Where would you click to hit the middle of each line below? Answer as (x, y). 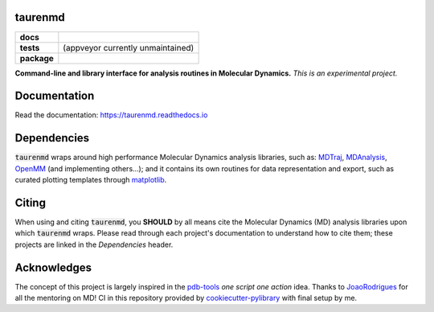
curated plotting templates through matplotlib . (91, 180)
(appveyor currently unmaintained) (129, 47)
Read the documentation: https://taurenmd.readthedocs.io (111, 115)
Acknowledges (53, 267)
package (37, 58)
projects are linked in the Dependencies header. (94, 244)
